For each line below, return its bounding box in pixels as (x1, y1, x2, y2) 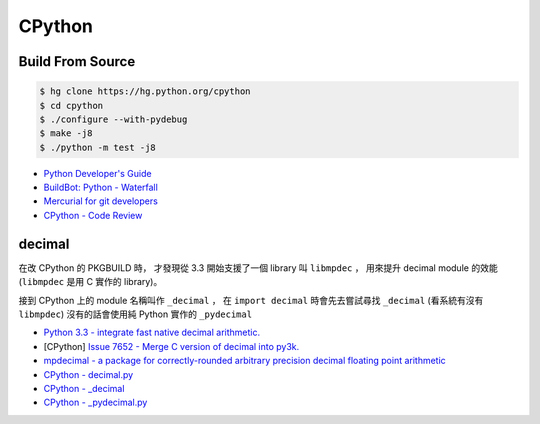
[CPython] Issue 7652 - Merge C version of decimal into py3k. (43, 340, 300, 352)
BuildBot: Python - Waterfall (43, 181, 159, 194)
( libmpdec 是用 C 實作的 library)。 (18, 276, 163, 288)
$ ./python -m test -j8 (39, 141, 157, 153)
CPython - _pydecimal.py (43, 396, 148, 409)
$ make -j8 (39, 128, 93, 139)
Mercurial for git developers (43, 195, 159, 207)
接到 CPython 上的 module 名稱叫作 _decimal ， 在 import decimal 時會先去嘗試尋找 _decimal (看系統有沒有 (18, 294, 484, 306)
